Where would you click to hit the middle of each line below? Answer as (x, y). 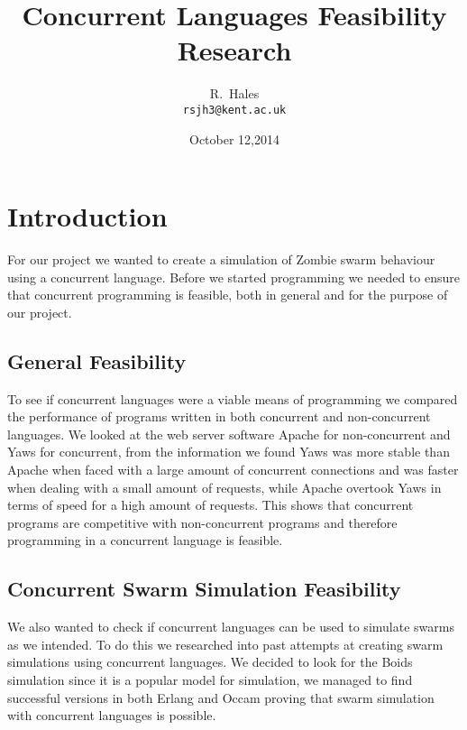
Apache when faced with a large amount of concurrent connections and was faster (233, 470)
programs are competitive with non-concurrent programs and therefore (202, 522)
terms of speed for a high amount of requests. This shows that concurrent (211, 505)
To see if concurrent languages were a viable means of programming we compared (233, 398)
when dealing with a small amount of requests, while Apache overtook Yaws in (224, 487)
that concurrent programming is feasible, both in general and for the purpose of (228, 295)
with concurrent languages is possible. (112, 715)
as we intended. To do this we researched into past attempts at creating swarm (225, 644)
